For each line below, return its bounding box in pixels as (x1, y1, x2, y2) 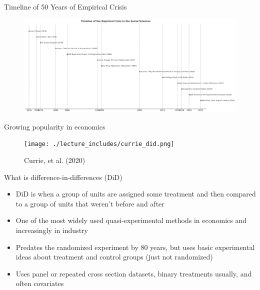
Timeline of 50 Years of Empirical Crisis (4, 1, 127, 11)
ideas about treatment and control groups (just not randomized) (15, 251, 213, 262)
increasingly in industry (15, 224, 88, 235)
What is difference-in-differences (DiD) (4, 171, 122, 182)
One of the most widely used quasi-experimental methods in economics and (15, 215, 247, 225)
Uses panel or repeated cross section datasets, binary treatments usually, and (15, 268, 252, 278)
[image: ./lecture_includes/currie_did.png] (24, 140, 174, 148)
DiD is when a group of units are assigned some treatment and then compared (15, 188, 256, 199)
